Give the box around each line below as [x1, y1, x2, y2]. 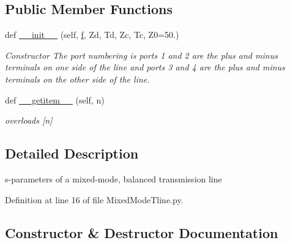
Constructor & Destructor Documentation [5, 223, 278, 242]
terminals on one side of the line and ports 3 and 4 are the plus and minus [5, 61, 285, 73]
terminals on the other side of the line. [5, 72, 150, 85]
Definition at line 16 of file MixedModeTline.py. [5, 193, 184, 206]
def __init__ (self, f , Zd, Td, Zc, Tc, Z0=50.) [5, 28, 179, 41]
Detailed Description [5, 144, 139, 163]
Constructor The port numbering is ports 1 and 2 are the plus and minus [5, 48, 278, 61]
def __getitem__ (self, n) [5, 93, 105, 106]
